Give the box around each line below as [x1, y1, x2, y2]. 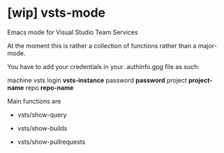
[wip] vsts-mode [7, 5, 106, 21]
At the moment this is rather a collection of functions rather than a [7, 41, 197, 50]
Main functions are [7, 96, 61, 105]
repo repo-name [25, 83, 74, 92]
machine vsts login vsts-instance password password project [7, 75, 187, 85]
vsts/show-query [17, 110, 68, 119]
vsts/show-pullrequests [17, 138, 86, 146]
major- [197, 41, 218, 50]
